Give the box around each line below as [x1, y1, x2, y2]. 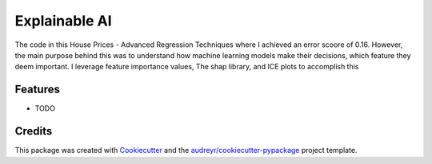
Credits [14, 124, 53, 139]
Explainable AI [14, 12, 112, 29]
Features [14, 83, 60, 96]
